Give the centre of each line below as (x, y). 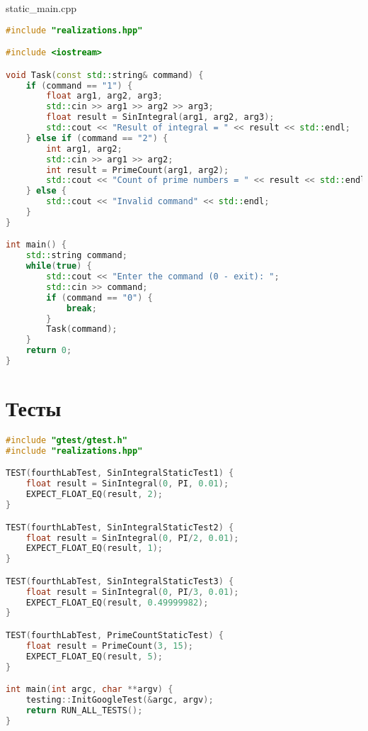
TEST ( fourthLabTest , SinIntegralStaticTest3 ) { (120, 581)
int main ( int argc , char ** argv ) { (90, 690)
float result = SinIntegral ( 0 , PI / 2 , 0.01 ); (132, 538)
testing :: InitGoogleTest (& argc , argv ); (120, 699)
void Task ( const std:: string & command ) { (105, 75)
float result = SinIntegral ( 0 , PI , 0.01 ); (127, 484)
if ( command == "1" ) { (79, 85)
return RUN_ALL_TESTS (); (84, 710)
